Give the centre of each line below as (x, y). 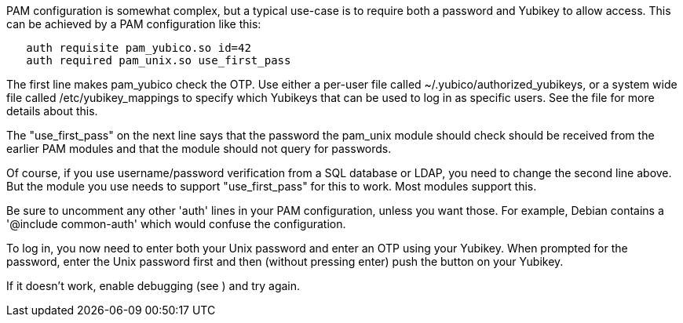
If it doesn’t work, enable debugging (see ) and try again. (153, 286)
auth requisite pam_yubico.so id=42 (139, 48)
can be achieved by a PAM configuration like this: (134, 24)
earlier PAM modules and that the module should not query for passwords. (199, 149)
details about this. (52, 111)
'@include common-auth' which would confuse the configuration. (176, 224)
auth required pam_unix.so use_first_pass (159, 60)
